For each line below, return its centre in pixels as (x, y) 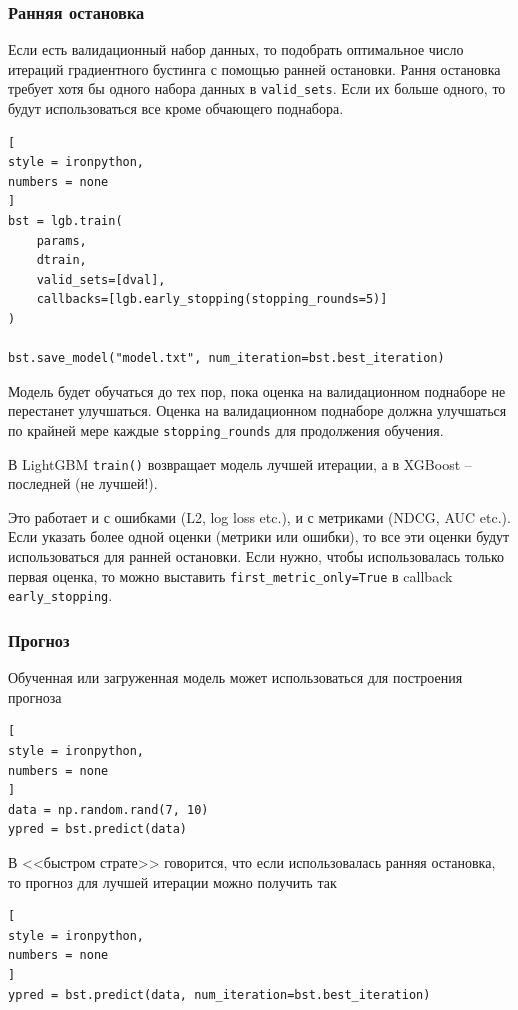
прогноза (35, 696)
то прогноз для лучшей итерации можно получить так (172, 881)
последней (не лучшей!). (83, 483)
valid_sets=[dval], (101, 279)
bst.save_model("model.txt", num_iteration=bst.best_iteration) (226, 358)
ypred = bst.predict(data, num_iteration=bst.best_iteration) (219, 994)
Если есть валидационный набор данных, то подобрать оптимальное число (236, 49)
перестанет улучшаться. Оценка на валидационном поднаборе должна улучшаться (257, 410)
